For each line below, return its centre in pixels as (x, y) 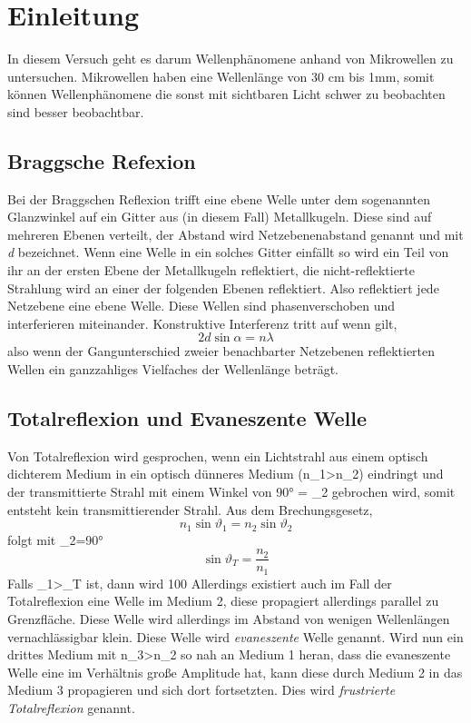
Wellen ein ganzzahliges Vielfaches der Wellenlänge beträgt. (173, 369)
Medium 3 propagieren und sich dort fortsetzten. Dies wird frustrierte (201, 690)
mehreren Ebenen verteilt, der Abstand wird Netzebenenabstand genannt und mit (235, 234)
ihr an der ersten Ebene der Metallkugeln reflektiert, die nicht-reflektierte (211, 270)
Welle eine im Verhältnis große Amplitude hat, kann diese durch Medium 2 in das (235, 672)
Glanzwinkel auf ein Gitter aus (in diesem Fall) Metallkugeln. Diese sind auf (220, 217)
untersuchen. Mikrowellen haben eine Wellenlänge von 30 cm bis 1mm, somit (221, 76)
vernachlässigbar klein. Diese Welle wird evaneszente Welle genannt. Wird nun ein (235, 636)
